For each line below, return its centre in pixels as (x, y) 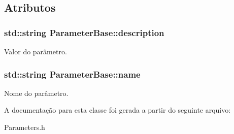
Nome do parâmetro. (36, 93)
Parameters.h (25, 127)
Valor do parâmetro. (36, 51)
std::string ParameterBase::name (72, 74)
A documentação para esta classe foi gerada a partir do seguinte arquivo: (118, 110)
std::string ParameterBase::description (84, 32)
